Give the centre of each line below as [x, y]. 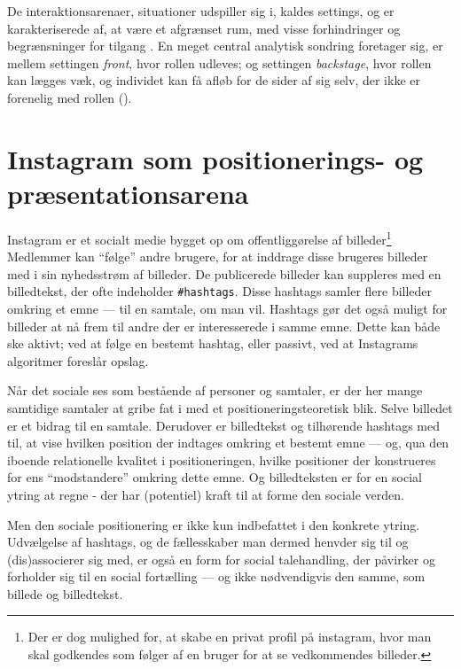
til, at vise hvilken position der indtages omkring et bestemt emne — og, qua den [228, 443]
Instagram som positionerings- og [215, 158]
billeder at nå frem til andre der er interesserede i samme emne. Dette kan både [224, 326]
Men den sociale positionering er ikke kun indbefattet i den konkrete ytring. [214, 524]
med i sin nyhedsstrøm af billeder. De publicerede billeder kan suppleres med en [224, 273]
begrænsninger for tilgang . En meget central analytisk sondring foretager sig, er [225, 46]
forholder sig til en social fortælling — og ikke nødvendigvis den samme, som [216, 576]
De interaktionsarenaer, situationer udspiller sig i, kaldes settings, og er [201, 11]
